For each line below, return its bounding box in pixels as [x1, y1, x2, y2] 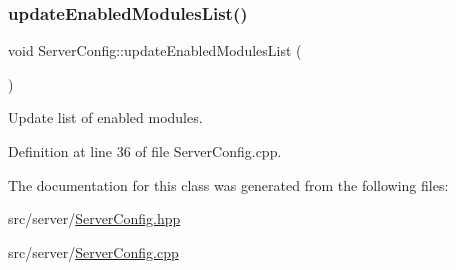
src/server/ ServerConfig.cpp [8, 241, 179, 262]
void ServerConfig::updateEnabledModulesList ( [8, 40, 302, 61]
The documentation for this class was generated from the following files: [8, 174, 449, 195]
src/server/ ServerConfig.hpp [8, 208, 181, 229]
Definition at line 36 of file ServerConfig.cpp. [8, 141, 282, 161]
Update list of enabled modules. [8, 107, 203, 128]
